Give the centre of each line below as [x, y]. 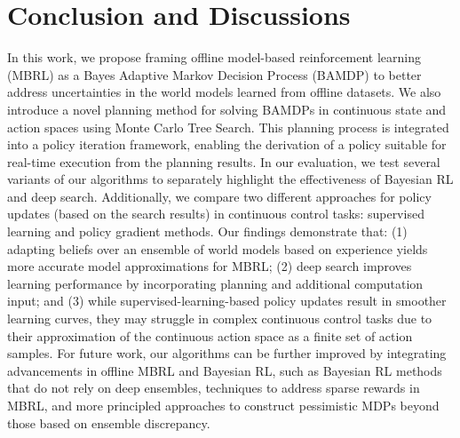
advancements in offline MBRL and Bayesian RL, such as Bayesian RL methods [225, 370]
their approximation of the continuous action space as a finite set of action [210, 335]
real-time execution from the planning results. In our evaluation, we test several [224, 161]
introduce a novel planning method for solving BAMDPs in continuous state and [227, 109]
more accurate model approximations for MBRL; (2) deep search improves [210, 266]
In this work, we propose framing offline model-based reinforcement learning [214, 57]
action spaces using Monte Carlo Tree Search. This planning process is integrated [228, 127]
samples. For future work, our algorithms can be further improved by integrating [227, 353]
